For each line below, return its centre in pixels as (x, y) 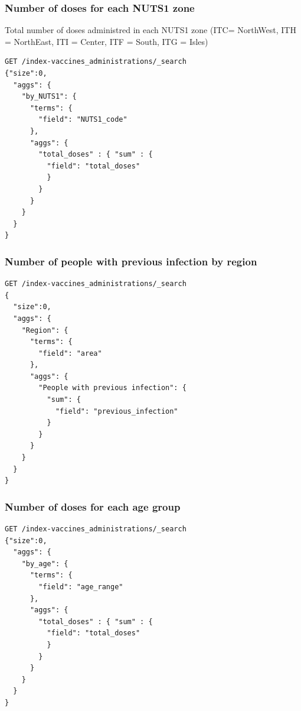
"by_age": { (45, 564)
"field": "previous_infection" (117, 411)
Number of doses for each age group (93, 506)
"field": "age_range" (81, 587)
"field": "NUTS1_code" (83, 120)
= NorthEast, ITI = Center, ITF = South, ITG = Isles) (107, 41)
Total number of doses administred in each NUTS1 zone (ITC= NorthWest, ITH (150, 30)
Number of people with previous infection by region (131, 261)
